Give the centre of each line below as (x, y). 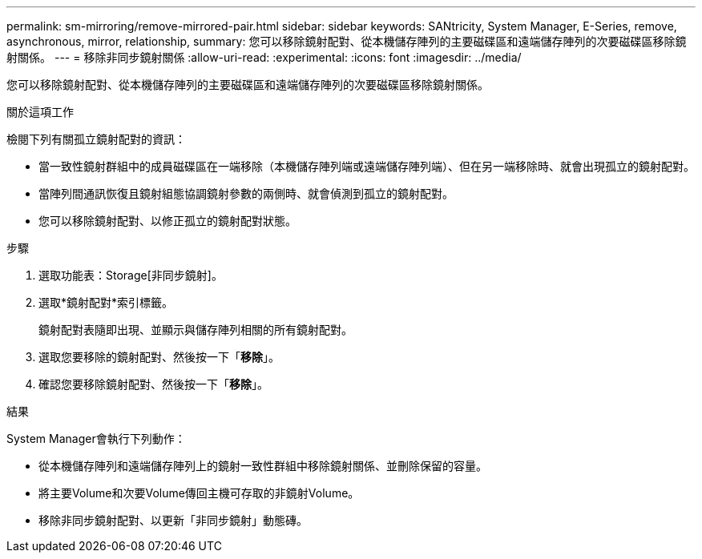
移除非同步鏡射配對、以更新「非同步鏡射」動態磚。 (173, 520)
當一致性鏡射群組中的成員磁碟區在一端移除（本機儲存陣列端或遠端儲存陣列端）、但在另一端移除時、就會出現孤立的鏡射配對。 (367, 166)
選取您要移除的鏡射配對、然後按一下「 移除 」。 (159, 357)
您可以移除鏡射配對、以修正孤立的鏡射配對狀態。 (167, 221)
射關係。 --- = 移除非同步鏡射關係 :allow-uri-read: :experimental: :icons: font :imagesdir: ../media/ (264, 57)
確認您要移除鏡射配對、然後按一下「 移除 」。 (153, 384)
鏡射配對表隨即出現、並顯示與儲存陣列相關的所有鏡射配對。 (196, 330)
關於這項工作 (40, 112)
